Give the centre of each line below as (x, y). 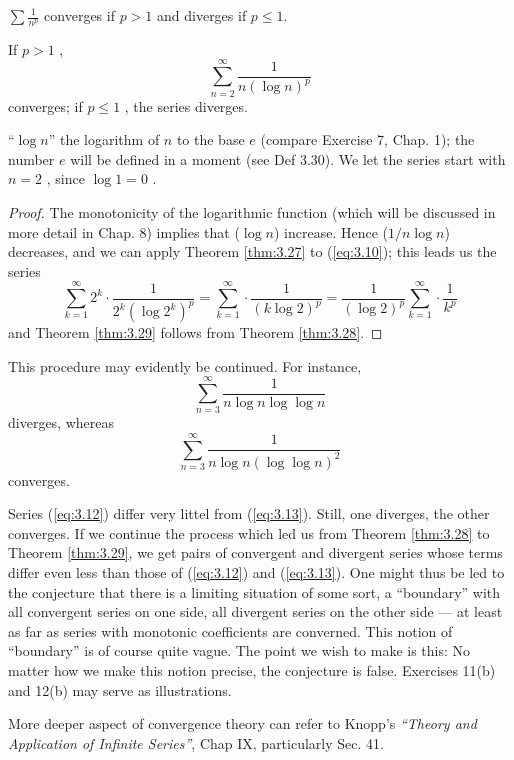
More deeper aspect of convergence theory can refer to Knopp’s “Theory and (242, 723)
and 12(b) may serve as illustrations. (120, 689)
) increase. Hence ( (330, 231)
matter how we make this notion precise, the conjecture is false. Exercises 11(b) (252, 670)
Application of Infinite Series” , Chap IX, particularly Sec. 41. (196, 742)
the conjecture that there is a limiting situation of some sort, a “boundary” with (254, 591)
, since (65, 178)
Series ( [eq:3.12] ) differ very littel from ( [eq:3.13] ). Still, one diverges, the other (249, 513)
